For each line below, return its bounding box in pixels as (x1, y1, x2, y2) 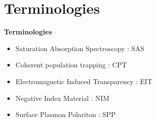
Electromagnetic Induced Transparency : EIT (15, 76, 153, 86)
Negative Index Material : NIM (15, 92, 110, 103)
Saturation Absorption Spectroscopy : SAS (15, 43, 145, 53)
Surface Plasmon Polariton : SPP (15, 109, 116, 120)
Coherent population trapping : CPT (15, 60, 127, 70)
